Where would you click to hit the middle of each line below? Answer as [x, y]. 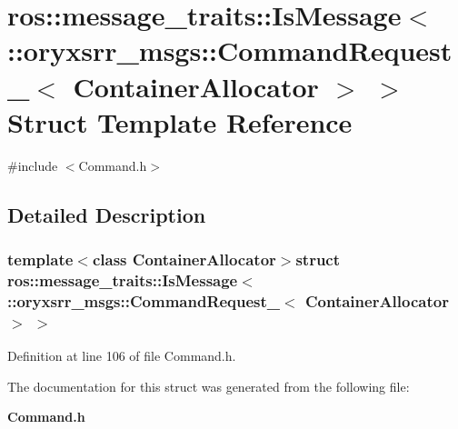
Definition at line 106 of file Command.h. [122, 356]
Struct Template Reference [180, 121]
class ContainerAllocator [184, 259]
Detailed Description [107, 214]
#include [33, 165]
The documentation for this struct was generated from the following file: [209, 386]
